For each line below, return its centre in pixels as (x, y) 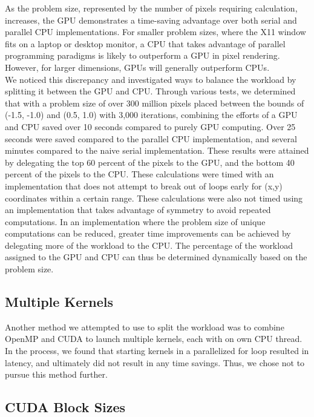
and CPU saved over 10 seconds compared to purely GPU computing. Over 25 (150, 126)
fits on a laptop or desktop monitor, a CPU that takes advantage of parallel (145, 43)
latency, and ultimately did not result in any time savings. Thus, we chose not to (155, 362)
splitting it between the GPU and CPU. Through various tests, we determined (150, 91)
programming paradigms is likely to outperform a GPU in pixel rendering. (142, 55)
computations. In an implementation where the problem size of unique (135, 221)
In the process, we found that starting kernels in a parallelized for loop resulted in (157, 351)
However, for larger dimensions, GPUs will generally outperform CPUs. (137, 67)
